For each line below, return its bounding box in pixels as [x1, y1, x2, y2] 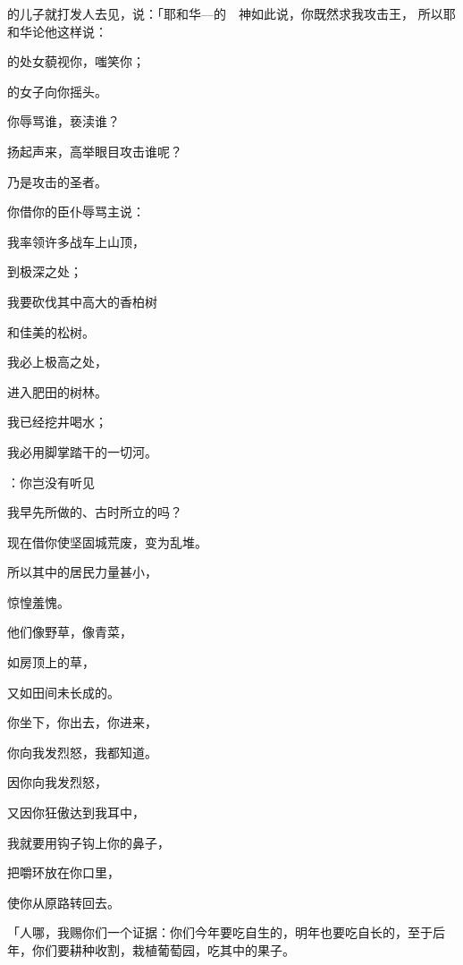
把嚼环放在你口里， [7, 863, 120, 882]
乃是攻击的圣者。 [7, 172, 107, 190]
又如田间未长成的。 [7, 682, 120, 701]
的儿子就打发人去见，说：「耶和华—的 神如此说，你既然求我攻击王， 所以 [7, 4, 443, 22]
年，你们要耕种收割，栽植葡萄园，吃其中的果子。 [7, 941, 295, 959]
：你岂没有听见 [7, 472, 95, 491]
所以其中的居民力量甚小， [7, 563, 157, 581]
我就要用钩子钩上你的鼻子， [7, 833, 170, 851]
